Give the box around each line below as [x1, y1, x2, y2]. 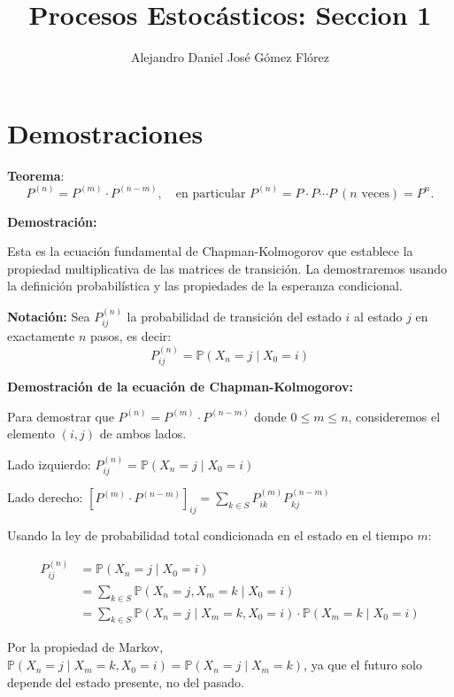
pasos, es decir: [89, 327, 172, 345]
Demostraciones [7, 114, 204, 151]
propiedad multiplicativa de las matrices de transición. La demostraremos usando [7, 259, 448, 277]
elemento [7, 424, 56, 443]
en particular [175, 187, 246, 200]
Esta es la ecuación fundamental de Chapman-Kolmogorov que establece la [7, 242, 413, 260]
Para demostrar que [7, 407, 114, 425]
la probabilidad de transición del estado [127, 306, 342, 325]
